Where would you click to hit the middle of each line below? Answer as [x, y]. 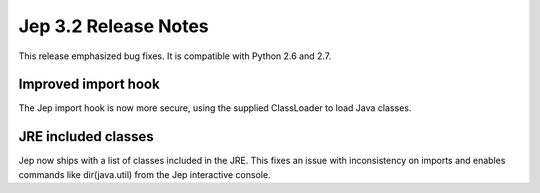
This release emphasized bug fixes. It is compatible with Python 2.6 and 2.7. [175, 56]
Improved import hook [89, 84]
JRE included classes [86, 136]
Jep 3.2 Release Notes [113, 26]
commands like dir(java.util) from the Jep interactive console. [144, 174]
